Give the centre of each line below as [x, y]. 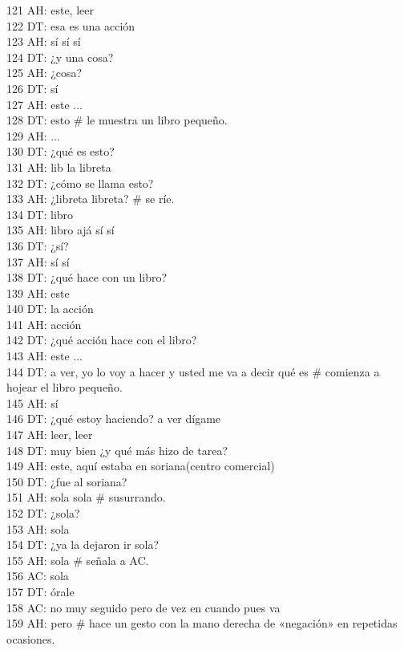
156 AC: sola [38, 576]
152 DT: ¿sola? [43, 513]
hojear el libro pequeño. [65, 387]
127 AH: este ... [44, 104]
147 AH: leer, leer [50, 435]
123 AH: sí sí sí [44, 41]
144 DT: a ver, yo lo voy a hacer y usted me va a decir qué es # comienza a [193, 371]
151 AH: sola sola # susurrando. [86, 497]
